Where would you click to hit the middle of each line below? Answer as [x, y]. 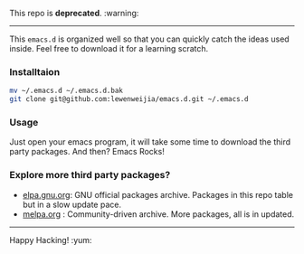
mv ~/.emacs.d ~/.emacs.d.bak [66, 91]
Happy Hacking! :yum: [51, 240]
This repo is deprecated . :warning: [74, 13]
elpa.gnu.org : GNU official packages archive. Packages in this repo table [158, 194]
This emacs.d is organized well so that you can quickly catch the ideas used [149, 39]
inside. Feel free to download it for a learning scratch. [109, 48]
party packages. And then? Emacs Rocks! [87, 152]
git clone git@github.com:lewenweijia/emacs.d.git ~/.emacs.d [129, 99]
